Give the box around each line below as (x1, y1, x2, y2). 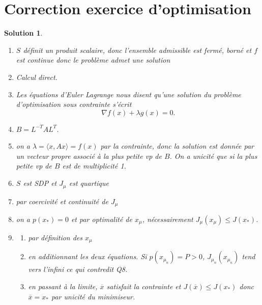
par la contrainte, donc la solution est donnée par (100, 141, 254, 151)
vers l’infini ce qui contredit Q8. (28, 264, 128, 274)
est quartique (69, 178, 109, 188)
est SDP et (23, 178, 57, 188)
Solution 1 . (4, 27, 43, 38)
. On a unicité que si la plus (169, 150, 257, 161)
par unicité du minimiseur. (51, 291, 135, 301)
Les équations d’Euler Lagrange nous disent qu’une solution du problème (16, 89, 241, 99)
